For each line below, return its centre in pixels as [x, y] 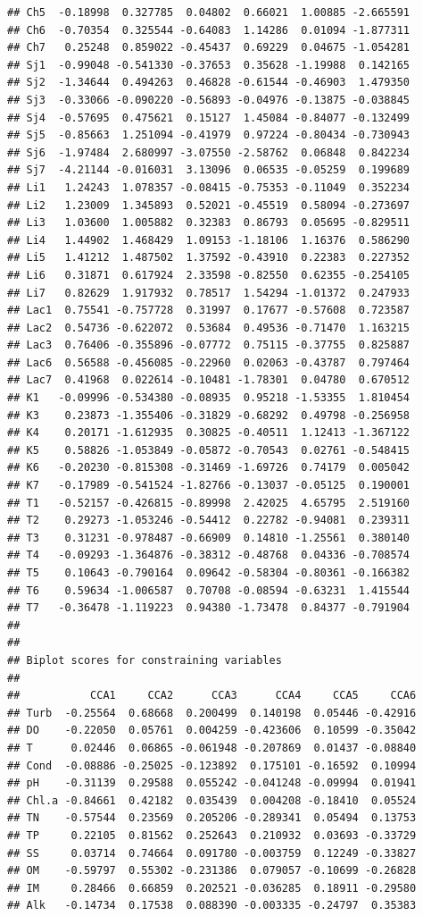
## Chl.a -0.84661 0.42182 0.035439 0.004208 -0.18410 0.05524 [212, 800]
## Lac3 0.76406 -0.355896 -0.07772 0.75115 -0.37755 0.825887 [209, 345]
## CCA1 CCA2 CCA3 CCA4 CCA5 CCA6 [212, 696]
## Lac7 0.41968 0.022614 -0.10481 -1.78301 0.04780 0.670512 [209, 380]
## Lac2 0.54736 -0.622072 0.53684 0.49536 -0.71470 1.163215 [209, 328]
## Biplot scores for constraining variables [145, 660]
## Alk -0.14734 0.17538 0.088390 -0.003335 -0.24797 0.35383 [212, 906]
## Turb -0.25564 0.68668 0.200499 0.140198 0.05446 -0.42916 [212, 713]
